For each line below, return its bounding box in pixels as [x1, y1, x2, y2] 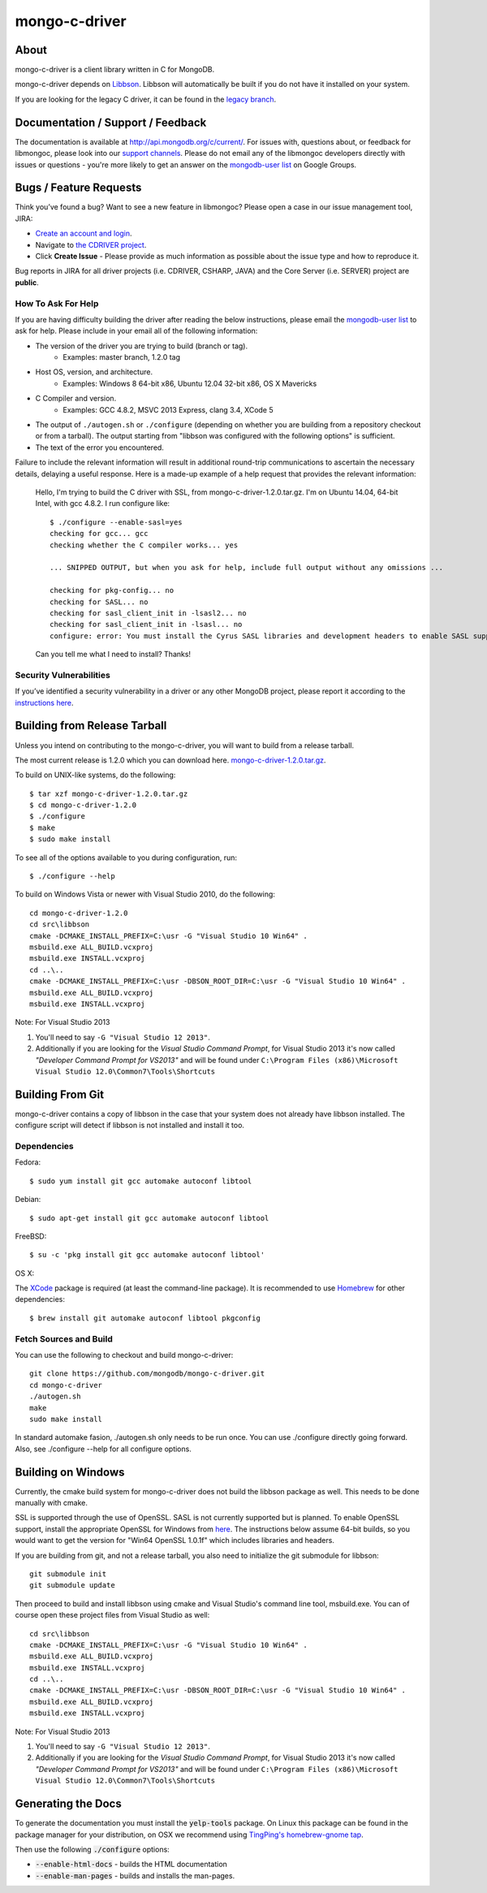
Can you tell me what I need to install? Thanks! [35, 650, 191, 659]
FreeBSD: [15, 1231, 47, 1241]
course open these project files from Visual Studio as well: [15, 1610, 210, 1620]
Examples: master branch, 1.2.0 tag [62, 352, 181, 362]
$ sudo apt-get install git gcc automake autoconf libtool [29, 1213, 269, 1222]
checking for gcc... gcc [50, 529, 149, 538]
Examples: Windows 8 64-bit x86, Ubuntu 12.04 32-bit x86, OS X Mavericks [62, 378, 317, 388]
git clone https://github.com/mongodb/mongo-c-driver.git [29, 1369, 265, 1378]
